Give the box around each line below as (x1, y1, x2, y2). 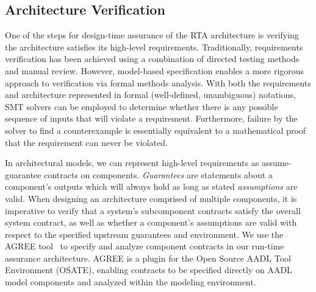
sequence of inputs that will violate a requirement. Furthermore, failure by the (5, 112, 298, 125)
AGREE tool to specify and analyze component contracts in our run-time (5, 240, 284, 252)
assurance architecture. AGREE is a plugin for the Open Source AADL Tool (5, 251, 291, 264)
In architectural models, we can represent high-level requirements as (5, 156, 259, 169)
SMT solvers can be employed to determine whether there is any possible (5, 100, 278, 113)
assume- (261, 156, 292, 169)
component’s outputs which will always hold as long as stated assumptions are (5, 180, 298, 193)
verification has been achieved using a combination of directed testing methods (5, 52, 300, 65)
